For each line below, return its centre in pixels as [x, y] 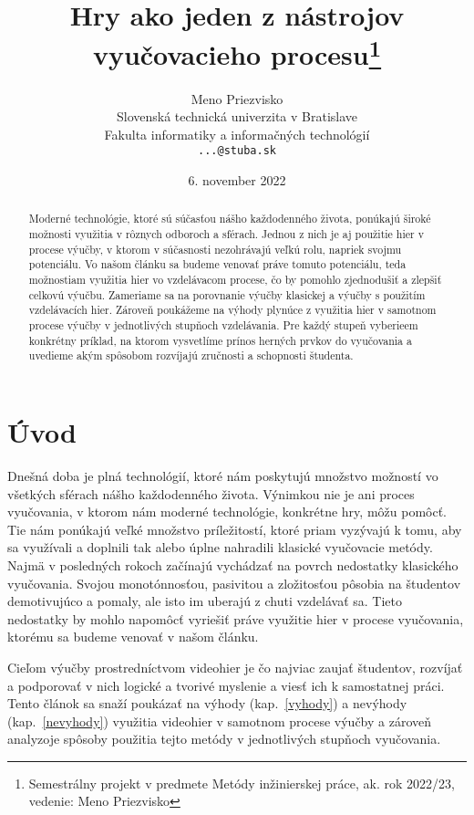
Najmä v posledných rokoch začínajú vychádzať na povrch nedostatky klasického [233, 564]
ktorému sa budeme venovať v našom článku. [133, 637]
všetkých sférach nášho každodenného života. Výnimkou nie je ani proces [211, 493]
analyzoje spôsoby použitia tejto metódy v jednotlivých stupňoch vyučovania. [224, 739]
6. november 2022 [237, 180]
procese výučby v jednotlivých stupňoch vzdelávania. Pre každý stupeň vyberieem [223, 325]
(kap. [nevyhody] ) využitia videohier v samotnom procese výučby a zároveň [220, 721]
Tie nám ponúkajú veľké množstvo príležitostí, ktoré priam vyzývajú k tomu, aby [235, 529]
